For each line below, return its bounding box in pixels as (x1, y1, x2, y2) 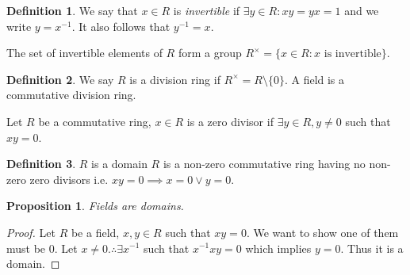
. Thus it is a (340, 239, 404, 256)
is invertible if (173, 2, 240, 18)
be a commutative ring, (38, 113, 151, 129)
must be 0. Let (6, 239, 78, 256)
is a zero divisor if (186, 113, 274, 129)
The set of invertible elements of (6, 44, 163, 61)
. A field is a (284, 71, 345, 87)
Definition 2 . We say (6, 71, 114, 87)
